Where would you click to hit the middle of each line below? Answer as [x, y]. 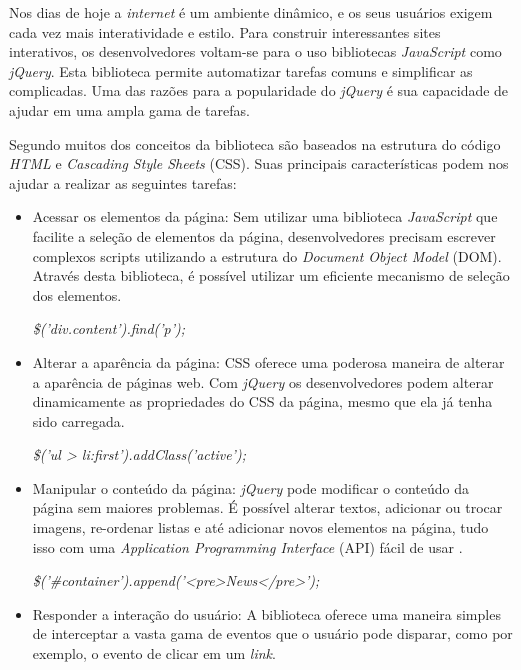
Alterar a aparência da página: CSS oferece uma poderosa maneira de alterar [268, 361]
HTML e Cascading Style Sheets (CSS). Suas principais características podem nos [259, 163]
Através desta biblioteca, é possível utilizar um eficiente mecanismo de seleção [271, 275]
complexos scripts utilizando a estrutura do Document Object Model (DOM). [267, 255]
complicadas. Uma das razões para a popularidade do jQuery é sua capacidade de [259, 90]
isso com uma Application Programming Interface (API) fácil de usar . [247, 546]
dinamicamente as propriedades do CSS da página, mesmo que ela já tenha [262, 401]
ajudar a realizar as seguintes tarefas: [123, 182]
